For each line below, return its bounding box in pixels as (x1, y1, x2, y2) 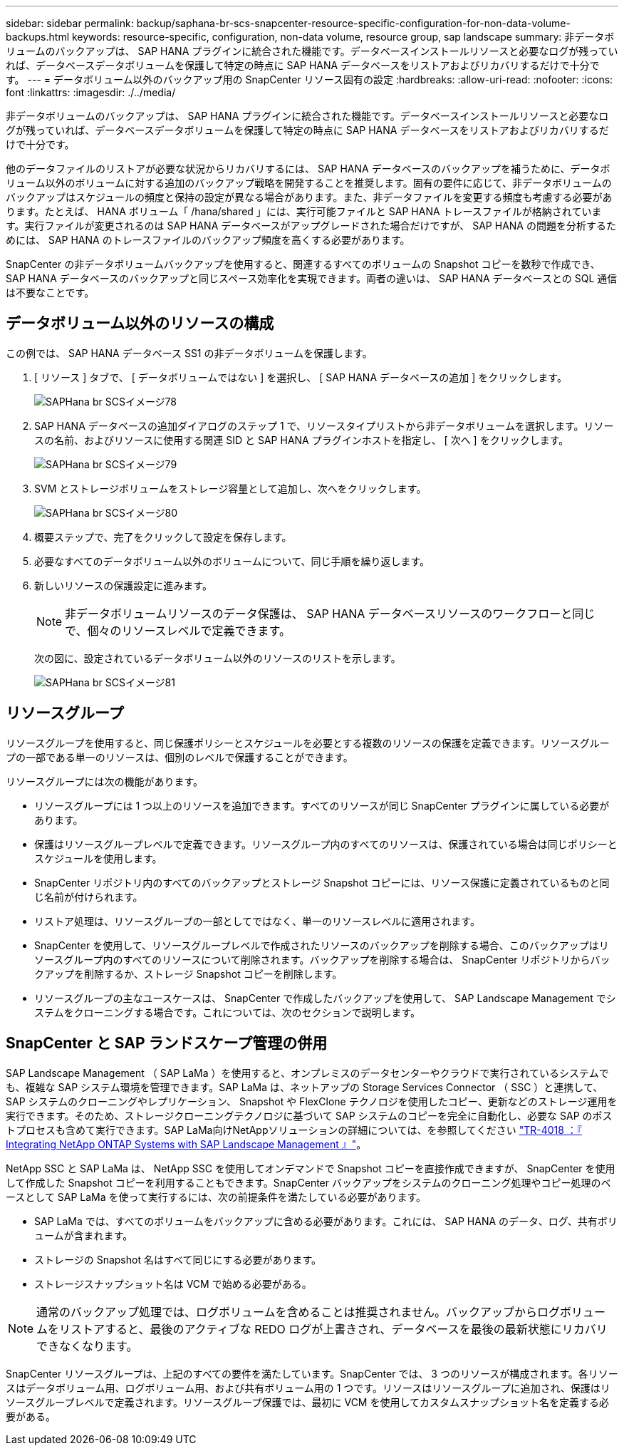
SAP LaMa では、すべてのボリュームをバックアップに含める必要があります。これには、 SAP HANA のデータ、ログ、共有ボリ (34, 1214, 618, 1227)
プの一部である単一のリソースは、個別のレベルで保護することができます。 (6, 750, 353, 763)
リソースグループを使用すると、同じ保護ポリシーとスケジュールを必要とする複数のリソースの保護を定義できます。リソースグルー (6, 736, 610, 749)
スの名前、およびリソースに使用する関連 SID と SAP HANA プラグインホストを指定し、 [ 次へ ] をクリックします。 (34, 433, 569, 446)
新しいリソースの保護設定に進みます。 (34, 579, 212, 592)
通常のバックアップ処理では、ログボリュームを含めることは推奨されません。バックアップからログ (36, 1304, 561, 1319)
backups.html (6, 31, 70, 43)
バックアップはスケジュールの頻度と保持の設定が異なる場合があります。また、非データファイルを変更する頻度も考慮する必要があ (6, 191, 613, 203)
